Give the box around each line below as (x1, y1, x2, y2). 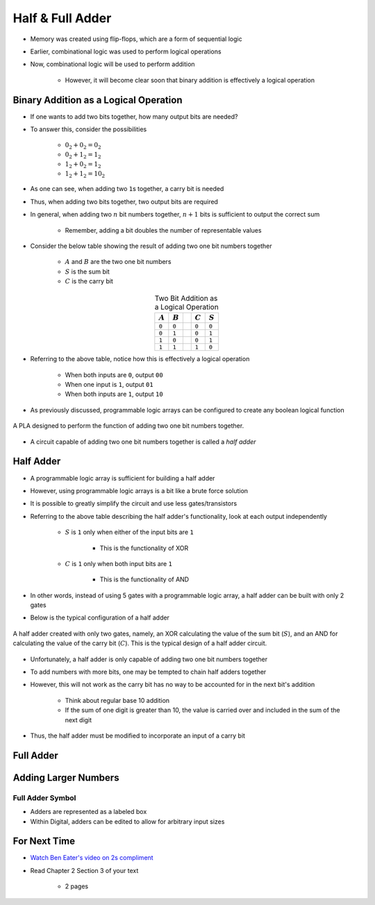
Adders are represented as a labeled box (30, 808, 147, 816)
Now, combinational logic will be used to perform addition (30, 60, 195, 69)
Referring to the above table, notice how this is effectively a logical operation (30, 355, 250, 363)
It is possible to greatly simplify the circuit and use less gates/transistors (30, 499, 237, 508)
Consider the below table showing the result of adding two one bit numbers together (30, 242, 272, 250)
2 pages (65, 882, 89, 890)
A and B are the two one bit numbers (65, 258, 172, 266)
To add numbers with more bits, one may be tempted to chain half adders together (30, 667, 267, 676)
